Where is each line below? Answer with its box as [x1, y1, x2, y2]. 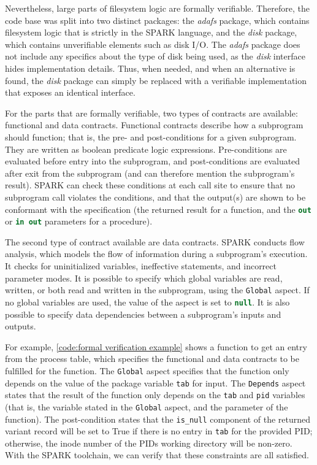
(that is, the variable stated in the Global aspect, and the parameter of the [5, 400, 288, 413]
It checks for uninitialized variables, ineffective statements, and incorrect [5, 259, 277, 272]
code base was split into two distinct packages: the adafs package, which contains [5, 13, 310, 26]
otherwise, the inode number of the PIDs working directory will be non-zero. [5, 436, 292, 449]
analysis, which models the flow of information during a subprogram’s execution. [5, 247, 308, 260]
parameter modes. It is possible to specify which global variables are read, [5, 271, 283, 284]
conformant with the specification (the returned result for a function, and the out [5, 202, 311, 215]
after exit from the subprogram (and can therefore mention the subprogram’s [5, 166, 295, 179]
